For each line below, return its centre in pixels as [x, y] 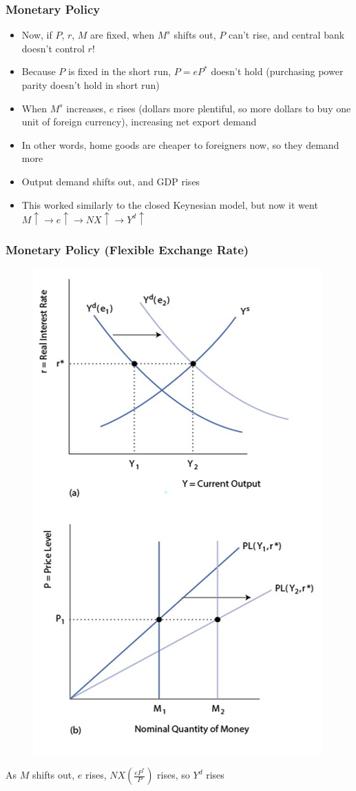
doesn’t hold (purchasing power [277, 71]
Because [39, 71]
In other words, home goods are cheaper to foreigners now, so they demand [180, 144]
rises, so [174, 775]
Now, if [37, 35]
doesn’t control [53, 48]
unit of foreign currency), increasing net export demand [139, 122]
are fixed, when [123, 35]
